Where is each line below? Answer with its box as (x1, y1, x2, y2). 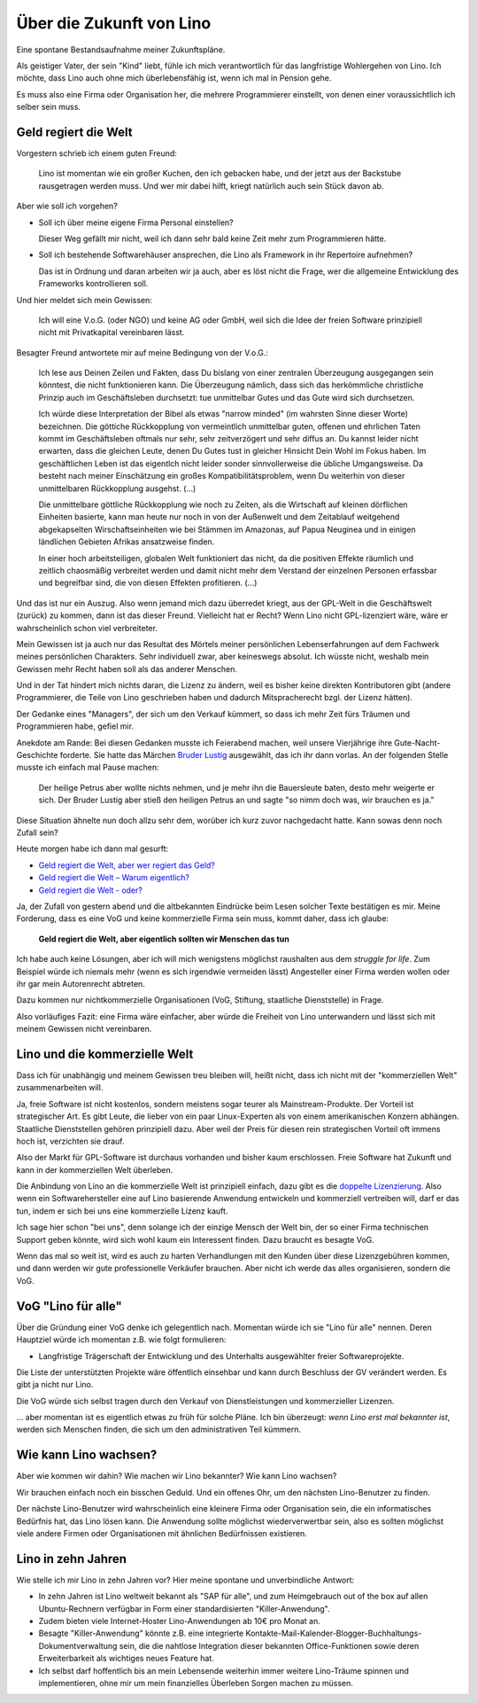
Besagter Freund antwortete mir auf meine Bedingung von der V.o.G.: (16, 347, 269, 358)
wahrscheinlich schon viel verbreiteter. (16, 622, 158, 633)
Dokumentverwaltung (38, 1640, 118, 1651)
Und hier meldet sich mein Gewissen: (16, 294, 152, 305)
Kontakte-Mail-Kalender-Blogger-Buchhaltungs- (245, 1628, 422, 1639)
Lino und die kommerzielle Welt (16, 1046, 194, 1061)
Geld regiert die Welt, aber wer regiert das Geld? (38, 860, 216, 871)
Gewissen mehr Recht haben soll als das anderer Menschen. (16, 663, 238, 674)
